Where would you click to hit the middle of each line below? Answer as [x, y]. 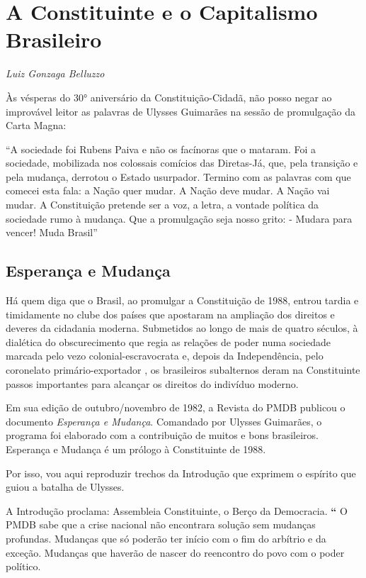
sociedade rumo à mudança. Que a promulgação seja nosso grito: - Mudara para [179, 218]
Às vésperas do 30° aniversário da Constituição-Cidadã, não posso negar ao [169, 97]
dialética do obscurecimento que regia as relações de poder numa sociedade [168, 341]
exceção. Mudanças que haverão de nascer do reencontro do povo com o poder [175, 552]
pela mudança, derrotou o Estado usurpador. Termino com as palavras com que [178, 176]
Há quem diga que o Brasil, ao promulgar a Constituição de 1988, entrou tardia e [182, 300]
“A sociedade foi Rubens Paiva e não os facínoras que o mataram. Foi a [161, 149]
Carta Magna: [36, 125]
